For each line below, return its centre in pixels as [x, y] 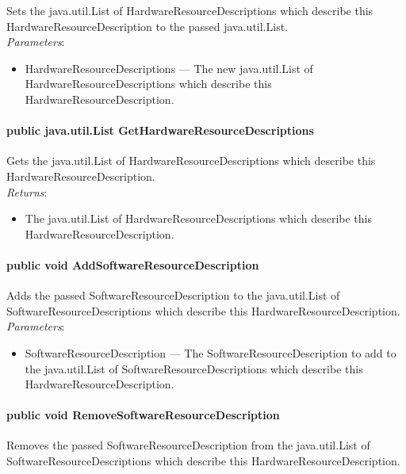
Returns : [27, 191]
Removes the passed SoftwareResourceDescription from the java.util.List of [188, 445]
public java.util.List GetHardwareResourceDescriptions [160, 130]
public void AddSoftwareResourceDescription [133, 264]
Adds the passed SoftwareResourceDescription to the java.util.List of [173, 295]
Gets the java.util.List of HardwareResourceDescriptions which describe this [191, 161]
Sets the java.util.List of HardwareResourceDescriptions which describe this [190, 10]
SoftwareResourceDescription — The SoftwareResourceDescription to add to [211, 352]
